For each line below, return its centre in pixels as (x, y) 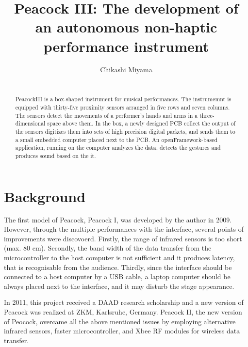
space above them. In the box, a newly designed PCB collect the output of (141, 123)
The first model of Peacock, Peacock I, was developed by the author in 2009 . (118, 219)
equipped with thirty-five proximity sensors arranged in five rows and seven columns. (123, 107)
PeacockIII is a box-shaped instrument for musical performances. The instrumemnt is (123, 99)
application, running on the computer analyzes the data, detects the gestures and (118, 148)
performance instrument (126, 46)
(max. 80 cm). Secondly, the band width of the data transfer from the (108, 248)
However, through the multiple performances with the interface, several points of (124, 229)
